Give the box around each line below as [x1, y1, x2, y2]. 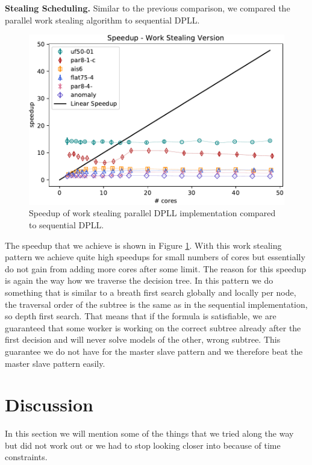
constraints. [5, 451, 48, 463]
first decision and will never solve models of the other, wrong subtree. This [5, 333, 281, 346]
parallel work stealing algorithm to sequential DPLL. [5, 13, 200, 26]
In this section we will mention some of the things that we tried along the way [5, 427, 294, 440]
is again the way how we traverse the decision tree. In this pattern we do [5, 274, 273, 287]
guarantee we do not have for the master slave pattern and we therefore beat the [5, 345, 303, 357]
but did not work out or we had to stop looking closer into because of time [5, 438, 281, 451]
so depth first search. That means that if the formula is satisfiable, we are [5, 310, 276, 322]
